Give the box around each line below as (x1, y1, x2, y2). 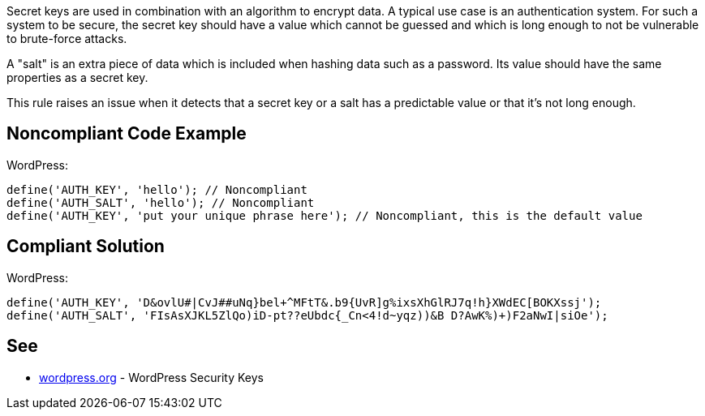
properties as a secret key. (6, 71, 148, 84)
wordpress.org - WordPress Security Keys (39, 370, 264, 384)
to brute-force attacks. (6, 32, 127, 45)
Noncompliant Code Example (6, 123, 247, 144)
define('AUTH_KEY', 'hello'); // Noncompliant (6, 182, 307, 196)
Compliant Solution (6, 236, 165, 257)
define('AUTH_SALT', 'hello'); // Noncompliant (6, 195, 315, 209)
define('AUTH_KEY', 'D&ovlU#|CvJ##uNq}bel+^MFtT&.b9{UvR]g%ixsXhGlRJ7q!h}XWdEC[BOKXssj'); (6, 295, 602, 309)
